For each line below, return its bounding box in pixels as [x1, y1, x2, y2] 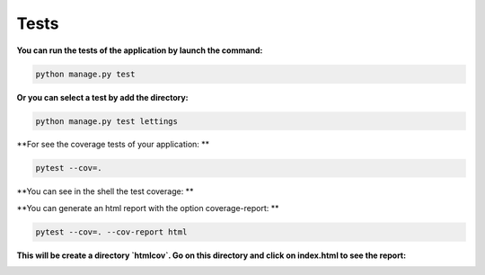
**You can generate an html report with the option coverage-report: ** [16, 202, 279, 213]
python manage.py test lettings [35, 116, 179, 126]
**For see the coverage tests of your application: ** [16, 139, 210, 150]
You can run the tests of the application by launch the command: [16, 45, 263, 56]
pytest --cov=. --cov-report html [35, 226, 188, 237]
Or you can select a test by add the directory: [16, 92, 189, 102]
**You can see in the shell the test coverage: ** [16, 186, 194, 197]
